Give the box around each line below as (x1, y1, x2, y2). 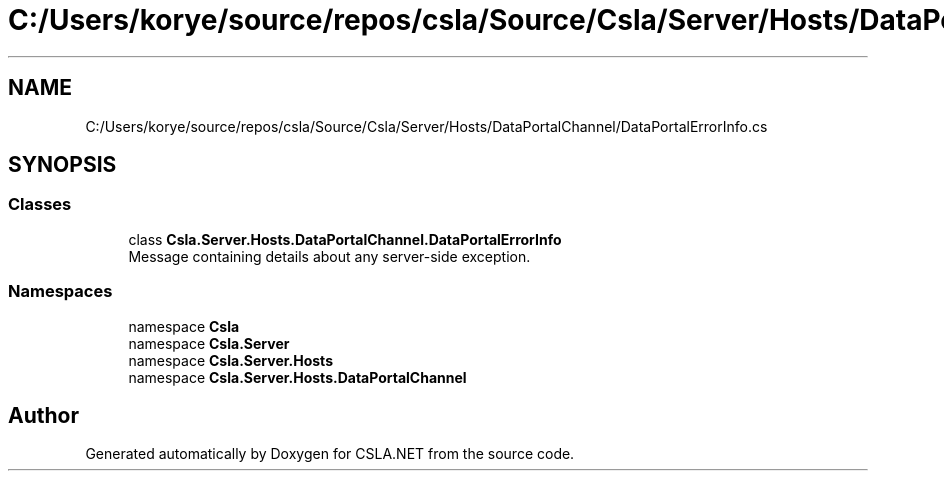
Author (8, 402, 79, 428)
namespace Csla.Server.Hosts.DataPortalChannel (128, 368, 467, 386)
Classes (8, 194, 72, 215)
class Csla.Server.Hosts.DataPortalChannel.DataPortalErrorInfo (128, 230, 562, 248)
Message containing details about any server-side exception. (128, 247, 531, 265)
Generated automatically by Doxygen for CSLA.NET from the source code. (85, 445, 575, 463)
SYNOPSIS (8, 152, 117, 178)
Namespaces (8, 281, 113, 302)
